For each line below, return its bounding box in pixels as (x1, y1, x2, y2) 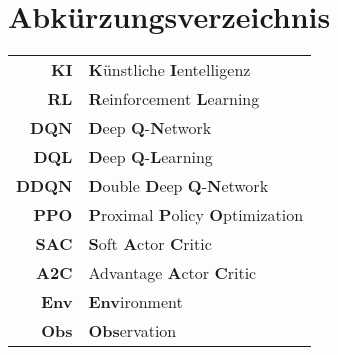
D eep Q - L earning (88, 145, 213, 169)
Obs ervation (88, 319, 177, 343)
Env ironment (88, 290, 183, 314)
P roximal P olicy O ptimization (88, 203, 304, 227)
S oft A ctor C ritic (88, 232, 212, 256)
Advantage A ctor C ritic (88, 261, 257, 285)
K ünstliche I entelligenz (88, 58, 251, 82)
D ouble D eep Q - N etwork (88, 174, 269, 198)
